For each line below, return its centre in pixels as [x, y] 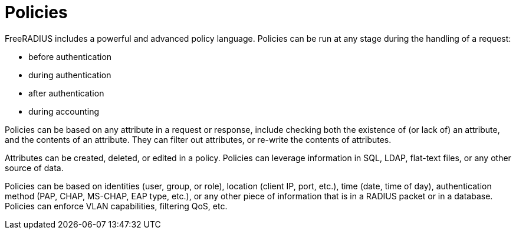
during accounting [64, 111]
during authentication [70, 75]
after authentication [66, 93]
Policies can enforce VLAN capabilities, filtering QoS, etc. [116, 206]
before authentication [70, 56]
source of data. [34, 168]
